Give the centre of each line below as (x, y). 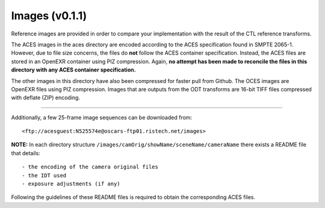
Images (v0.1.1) (49, 16)
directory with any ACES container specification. (73, 70)
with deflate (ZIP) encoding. (46, 98)
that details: (26, 153)
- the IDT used (44, 175)
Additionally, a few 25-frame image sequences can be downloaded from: (102, 117)
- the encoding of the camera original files (90, 167)
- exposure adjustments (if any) (71, 184)
